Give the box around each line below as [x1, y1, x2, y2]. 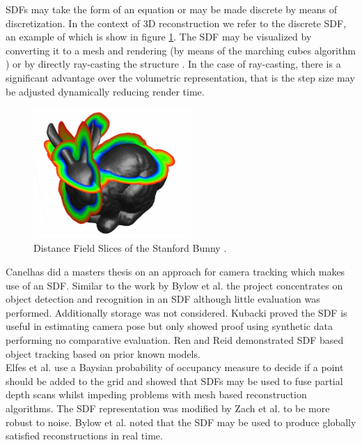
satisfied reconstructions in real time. [6, 428, 163, 443]
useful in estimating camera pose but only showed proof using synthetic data [6, 319, 333, 333]
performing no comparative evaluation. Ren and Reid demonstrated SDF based [6, 332, 344, 347]
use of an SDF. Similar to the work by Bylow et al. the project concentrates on [6, 278, 343, 292]
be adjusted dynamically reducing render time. [6, 84, 205, 98]
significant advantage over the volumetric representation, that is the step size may [6, 70, 355, 84]
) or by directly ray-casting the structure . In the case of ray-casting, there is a [6, 56, 341, 71]
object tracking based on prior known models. [6, 346, 200, 361]
